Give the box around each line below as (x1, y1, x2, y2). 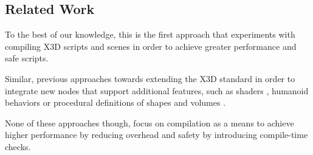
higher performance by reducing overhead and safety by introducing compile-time (5, 128, 308, 141)
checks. (5, 140, 31, 153)
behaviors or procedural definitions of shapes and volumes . (5, 96, 226, 109)
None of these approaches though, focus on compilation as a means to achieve (5, 116, 294, 129)
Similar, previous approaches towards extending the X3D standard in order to (5, 72, 295, 84)
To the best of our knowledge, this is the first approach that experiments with (5, 28, 295, 41)
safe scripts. (5, 52, 49, 64)
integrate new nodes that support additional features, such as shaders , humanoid (5, 84, 309, 97)
